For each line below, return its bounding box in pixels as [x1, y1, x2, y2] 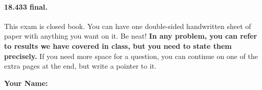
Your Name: [4, 77, 48, 88]
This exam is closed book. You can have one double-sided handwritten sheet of [4, 20, 251, 31]
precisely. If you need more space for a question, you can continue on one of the [4, 50, 258, 61]
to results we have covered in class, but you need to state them [4, 40, 232, 51]
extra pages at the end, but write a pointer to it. [4, 61, 157, 71]
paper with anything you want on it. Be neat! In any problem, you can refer [4, 31, 257, 41]
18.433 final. [4, 1, 48, 12]
